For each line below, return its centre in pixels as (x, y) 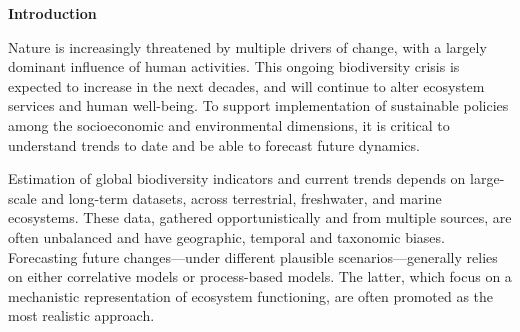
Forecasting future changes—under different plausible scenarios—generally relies (253, 256)
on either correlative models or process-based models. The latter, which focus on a (260, 276)
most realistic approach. (81, 315)
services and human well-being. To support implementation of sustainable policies (258, 105)
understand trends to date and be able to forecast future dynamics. (214, 144)
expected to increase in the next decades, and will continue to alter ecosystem (246, 85)
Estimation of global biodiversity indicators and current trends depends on (237, 178)
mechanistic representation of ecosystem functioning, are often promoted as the (251, 295)
